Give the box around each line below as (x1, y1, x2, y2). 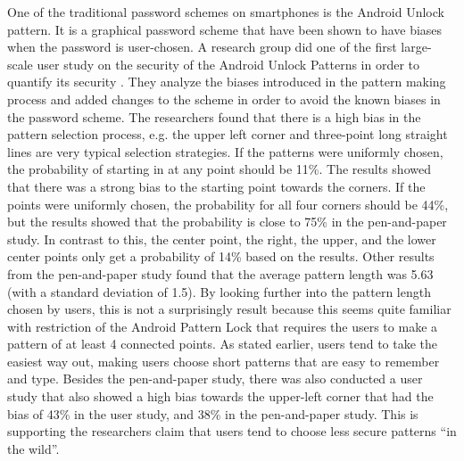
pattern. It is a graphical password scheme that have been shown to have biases (7, 20, 443, 38)
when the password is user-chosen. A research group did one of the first (7, 37, 397, 56)
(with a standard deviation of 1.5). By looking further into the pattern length (7, 282, 431, 300)
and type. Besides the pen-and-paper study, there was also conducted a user (7, 369, 423, 388)
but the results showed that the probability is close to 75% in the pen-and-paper (7, 212, 447, 231)
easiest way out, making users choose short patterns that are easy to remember (7, 351, 440, 370)
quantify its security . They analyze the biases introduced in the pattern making (7, 72, 446, 91)
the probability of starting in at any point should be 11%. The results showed (7, 160, 431, 178)
